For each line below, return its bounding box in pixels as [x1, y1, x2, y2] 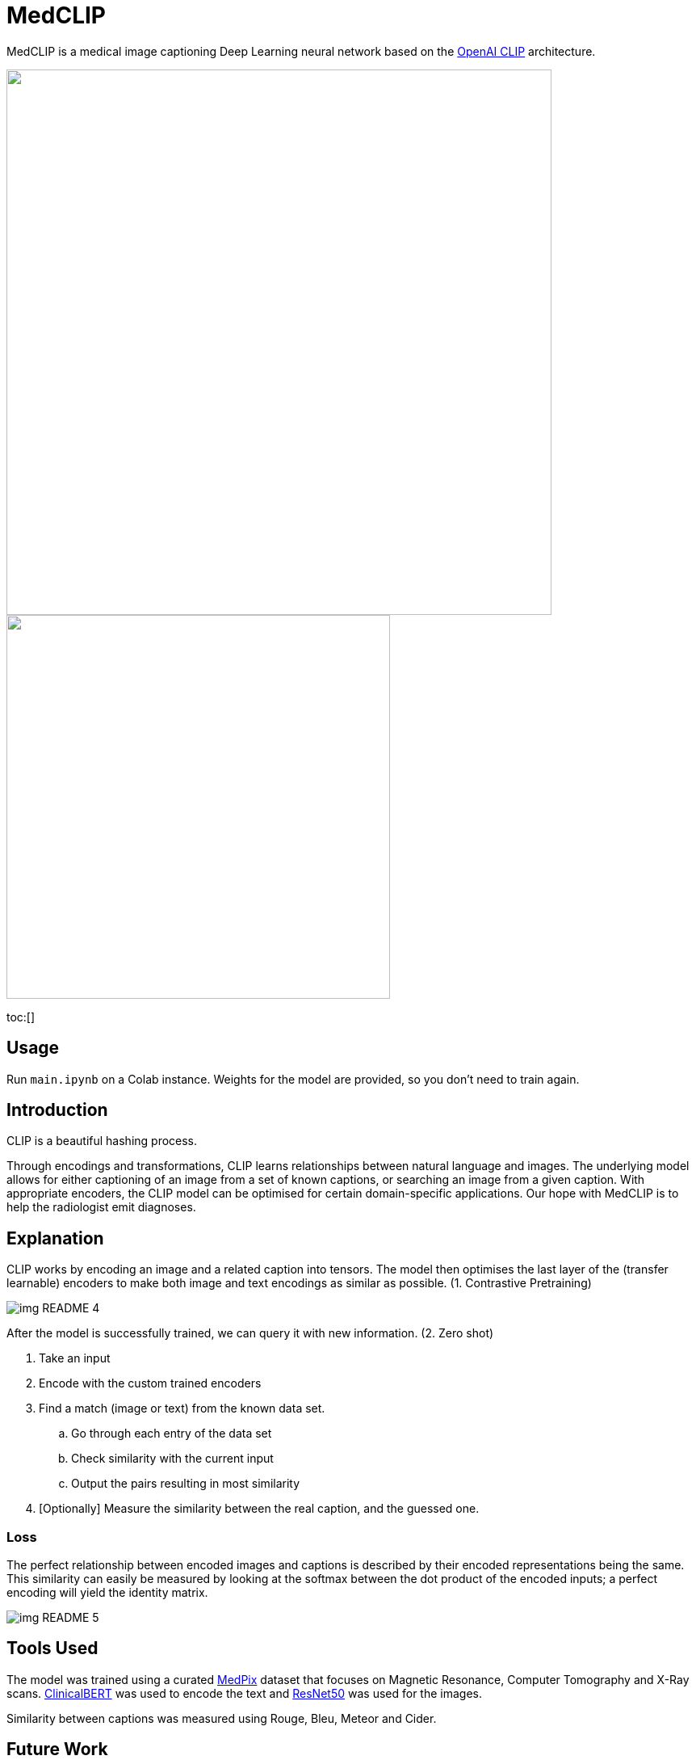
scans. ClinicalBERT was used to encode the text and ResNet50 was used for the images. [6, 1686, 482, 1700]
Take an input [39, 1351, 111, 1366]
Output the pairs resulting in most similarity [71, 1476, 300, 1491]
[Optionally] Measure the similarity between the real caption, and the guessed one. [39, 1501, 480, 1516]
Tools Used [6, 1638, 99, 1659]
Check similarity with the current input [71, 1451, 274, 1466]
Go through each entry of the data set [71, 1426, 272, 1441]
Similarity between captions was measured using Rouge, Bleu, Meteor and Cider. [6, 1711, 437, 1725]
